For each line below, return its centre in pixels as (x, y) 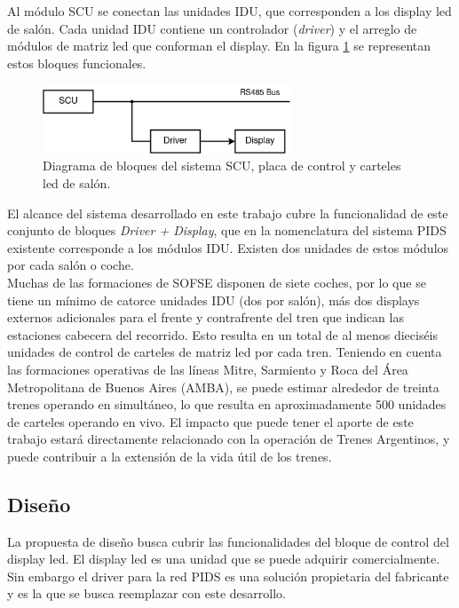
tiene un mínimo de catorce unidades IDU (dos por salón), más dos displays (214, 300)
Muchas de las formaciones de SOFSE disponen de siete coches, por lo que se (217, 282)
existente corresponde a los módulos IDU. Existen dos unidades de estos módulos (228, 247)
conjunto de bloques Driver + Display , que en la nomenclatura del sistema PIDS (227, 230)
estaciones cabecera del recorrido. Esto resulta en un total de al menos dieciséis (223, 334)
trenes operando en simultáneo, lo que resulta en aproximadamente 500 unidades (227, 404)
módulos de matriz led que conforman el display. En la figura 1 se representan (219, 46)
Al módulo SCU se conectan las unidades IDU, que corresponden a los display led (229, 11)
